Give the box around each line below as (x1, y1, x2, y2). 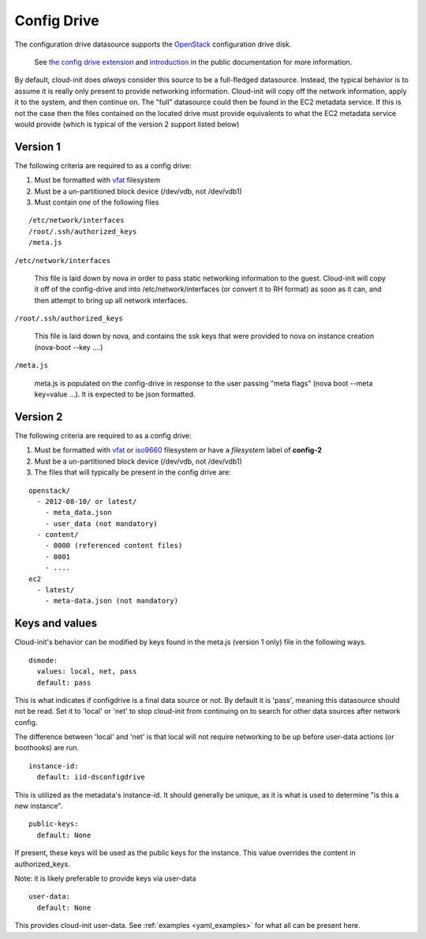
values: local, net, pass (36, 667, 137, 676)
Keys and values (14, 617, 98, 630)
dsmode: (28, 655, 58, 665)
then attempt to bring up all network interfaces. (34, 295, 189, 305)
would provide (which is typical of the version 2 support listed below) (14, 119, 240, 129)
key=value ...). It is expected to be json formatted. (34, 389, 196, 399)
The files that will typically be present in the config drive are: (34, 468, 232, 477)
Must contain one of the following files (34, 197, 159, 207)
